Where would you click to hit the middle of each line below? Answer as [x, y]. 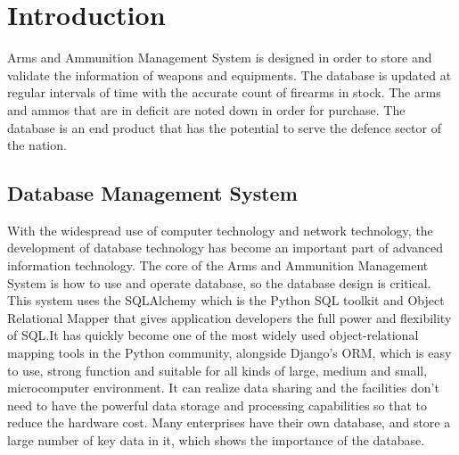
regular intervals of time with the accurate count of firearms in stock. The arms [224, 92]
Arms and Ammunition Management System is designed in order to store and [220, 58]
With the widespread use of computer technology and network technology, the [220, 230]
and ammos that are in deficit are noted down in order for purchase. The [206, 109]
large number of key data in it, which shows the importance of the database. [216, 440]
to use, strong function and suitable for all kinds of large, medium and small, [217, 370]
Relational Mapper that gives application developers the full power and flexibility [229, 317]
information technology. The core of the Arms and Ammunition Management [218, 265]
